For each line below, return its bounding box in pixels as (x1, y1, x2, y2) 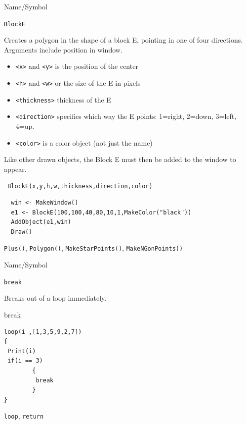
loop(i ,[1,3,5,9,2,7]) (4, 328, 82, 335)
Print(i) (7, 347, 36, 355)
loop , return (4, 411, 44, 421)
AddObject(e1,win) (11, 218, 72, 226)
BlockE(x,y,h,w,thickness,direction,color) (7, 182, 153, 190)
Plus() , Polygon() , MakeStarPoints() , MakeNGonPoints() (4, 243, 183, 253)
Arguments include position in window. (4, 44, 123, 54)
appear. (4, 163, 27, 174)
